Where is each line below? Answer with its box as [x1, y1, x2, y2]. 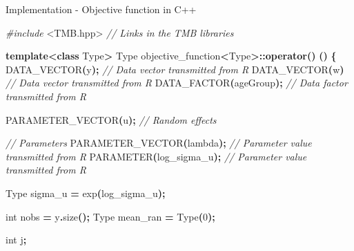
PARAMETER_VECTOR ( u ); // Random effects [6, 112, 217, 127]
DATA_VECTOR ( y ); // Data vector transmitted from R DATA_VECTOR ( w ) [6, 62, 344, 76]
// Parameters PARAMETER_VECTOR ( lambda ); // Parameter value [6, 136, 312, 150]
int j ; [6, 232, 27, 247]
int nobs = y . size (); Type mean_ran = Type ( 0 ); [6, 209, 215, 223]
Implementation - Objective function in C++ [6, 2, 197, 16]
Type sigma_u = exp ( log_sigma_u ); [6, 185, 166, 200]
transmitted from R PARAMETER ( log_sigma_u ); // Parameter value [6, 149, 307, 163]
